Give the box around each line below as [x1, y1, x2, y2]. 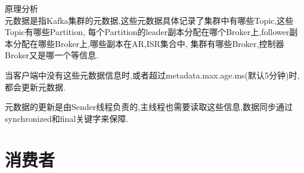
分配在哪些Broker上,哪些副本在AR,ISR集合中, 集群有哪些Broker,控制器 [13, 37, 284, 49]
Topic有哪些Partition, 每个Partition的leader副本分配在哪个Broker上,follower [5, 26, 290, 38]
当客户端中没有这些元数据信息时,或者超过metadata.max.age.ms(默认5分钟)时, [5, 68, 300, 81]
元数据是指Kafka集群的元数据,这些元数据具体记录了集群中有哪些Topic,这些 [5, 14, 294, 26]
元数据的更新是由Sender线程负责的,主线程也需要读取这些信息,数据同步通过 [5, 100, 293, 113]
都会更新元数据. [5, 80, 66, 93]
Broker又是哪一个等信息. [5, 49, 98, 61]
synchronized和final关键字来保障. [5, 112, 129, 124]
